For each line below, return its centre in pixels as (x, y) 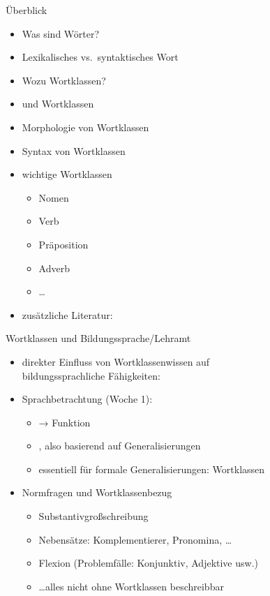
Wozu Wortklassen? (64, 80)
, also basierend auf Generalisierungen (120, 446)
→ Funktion (65, 422)
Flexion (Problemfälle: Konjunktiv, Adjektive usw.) (148, 563)
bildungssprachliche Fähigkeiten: (91, 375)
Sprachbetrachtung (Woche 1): (87, 399)
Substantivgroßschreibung (93, 516)
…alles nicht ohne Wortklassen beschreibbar (131, 586)
